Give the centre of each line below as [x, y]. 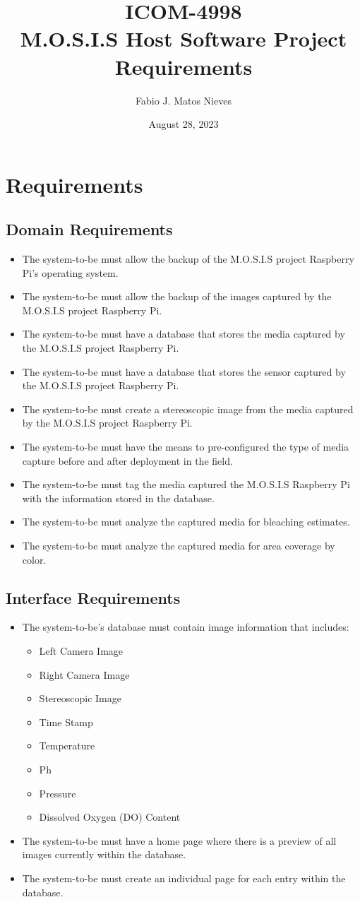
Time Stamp [66, 722]
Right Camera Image [84, 674]
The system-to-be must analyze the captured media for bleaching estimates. [186, 522]
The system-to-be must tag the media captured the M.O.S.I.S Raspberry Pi [186, 484]
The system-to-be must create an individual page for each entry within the [184, 878]
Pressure [58, 793]
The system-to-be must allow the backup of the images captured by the [177, 296]
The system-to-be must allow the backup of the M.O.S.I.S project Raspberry [188, 259]
